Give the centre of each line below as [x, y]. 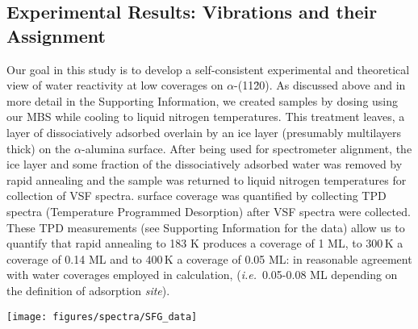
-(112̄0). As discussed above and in [320, 85]
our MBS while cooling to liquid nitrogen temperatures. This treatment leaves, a [206, 117]
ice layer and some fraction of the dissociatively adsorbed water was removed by [205, 164]
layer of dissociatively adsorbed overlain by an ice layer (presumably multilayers [204, 132]
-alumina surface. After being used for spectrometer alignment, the [247, 148]
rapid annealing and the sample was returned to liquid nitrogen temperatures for [207, 179]
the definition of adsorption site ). [88, 290]
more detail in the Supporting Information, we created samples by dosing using [203, 100]
